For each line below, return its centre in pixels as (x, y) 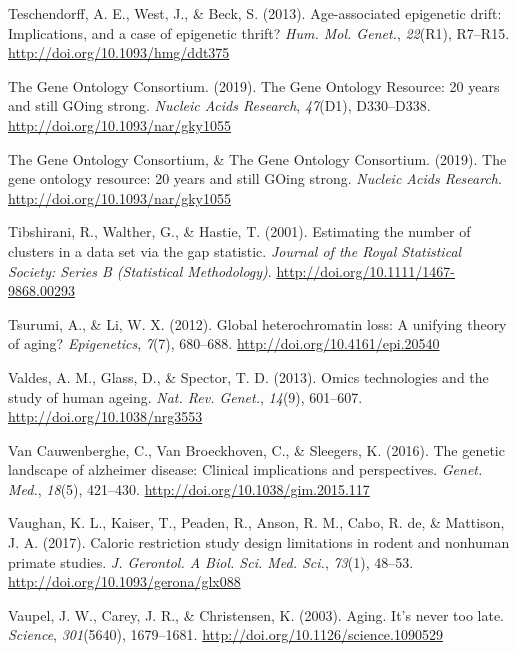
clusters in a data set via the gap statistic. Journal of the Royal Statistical (235, 250)
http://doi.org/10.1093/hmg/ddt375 (119, 52)
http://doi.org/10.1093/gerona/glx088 (124, 581)
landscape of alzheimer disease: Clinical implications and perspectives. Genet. (245, 469)
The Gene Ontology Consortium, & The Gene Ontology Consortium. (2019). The (257, 158)
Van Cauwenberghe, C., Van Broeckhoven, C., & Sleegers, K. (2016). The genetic (256, 449)
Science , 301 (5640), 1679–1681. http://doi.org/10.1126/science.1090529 (225, 634)
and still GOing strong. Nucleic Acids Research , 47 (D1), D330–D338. (219, 105)
